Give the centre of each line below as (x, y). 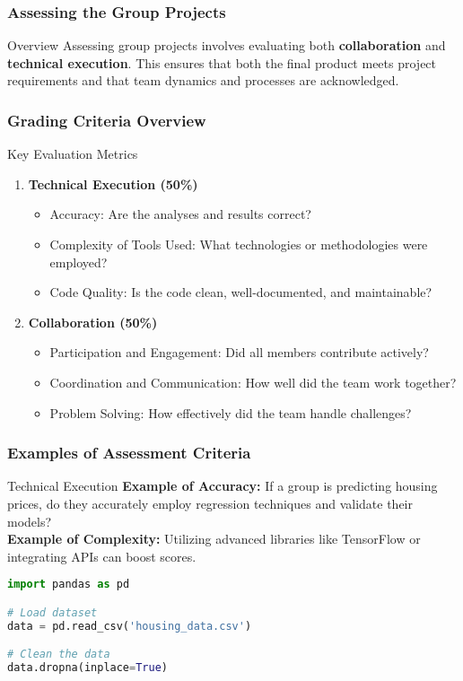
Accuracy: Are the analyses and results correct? (180, 214)
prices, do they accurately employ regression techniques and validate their (210, 503)
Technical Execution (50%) (113, 183)
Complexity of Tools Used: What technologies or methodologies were (239, 244)
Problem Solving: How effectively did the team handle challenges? (231, 412)
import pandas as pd (69, 585)
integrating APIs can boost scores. (102, 556)
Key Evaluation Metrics (73, 154)
